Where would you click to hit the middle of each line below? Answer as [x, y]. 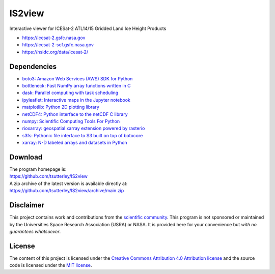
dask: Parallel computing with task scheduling [70, 93]
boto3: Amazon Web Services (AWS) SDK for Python [77, 78]
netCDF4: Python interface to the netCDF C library [75, 114]
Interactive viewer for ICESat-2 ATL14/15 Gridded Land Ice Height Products [88, 28]
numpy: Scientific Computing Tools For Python [71, 121]
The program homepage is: [38, 169]
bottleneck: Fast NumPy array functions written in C [76, 86]
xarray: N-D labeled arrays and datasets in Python [75, 143]
